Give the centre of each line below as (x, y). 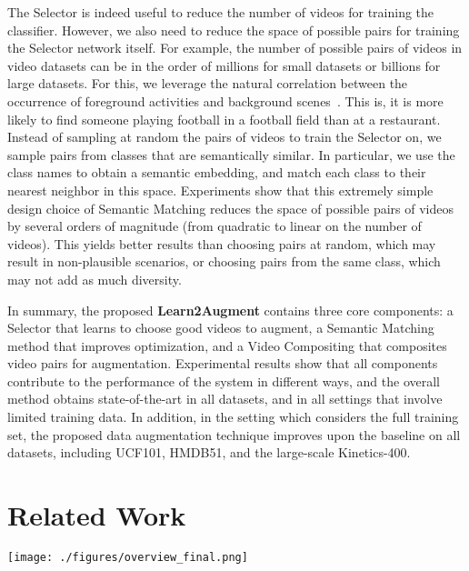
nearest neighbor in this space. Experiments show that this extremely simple (220, 190)
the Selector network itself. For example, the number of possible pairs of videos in (235, 48)
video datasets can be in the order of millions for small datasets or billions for (224, 65)
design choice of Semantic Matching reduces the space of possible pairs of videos (230, 208)
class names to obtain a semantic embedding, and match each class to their (217, 172)
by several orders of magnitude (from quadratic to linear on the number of (215, 226)
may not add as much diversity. (95, 279)
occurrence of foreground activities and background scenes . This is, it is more (225, 100)
